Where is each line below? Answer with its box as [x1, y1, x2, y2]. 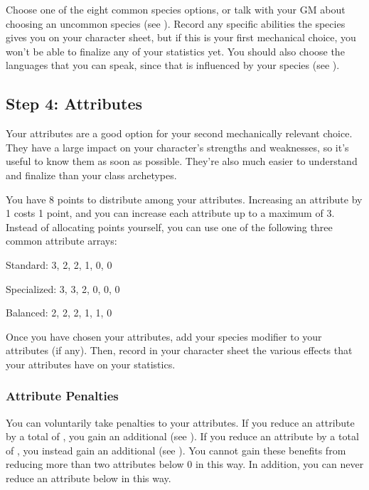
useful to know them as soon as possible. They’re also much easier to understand [6, 154, 358, 169]
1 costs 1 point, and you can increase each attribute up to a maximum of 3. [6, 206, 335, 220]
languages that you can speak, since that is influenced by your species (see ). [6, 58, 340, 73]
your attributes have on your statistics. [6, 356, 176, 371]
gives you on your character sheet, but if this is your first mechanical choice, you [6, 30, 356, 45]
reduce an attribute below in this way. [6, 471, 171, 486]
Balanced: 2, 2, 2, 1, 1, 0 [6, 305, 112, 320]
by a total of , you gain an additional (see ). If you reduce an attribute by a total [6, 429, 359, 444]
